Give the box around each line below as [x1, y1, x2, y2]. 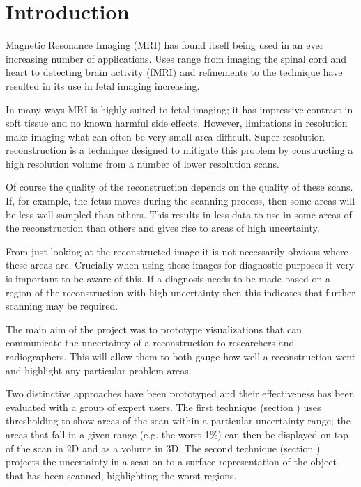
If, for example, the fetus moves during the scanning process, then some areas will [6, 193, 355, 208]
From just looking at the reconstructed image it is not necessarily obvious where [6, 243, 348, 258]
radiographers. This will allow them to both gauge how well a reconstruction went [6, 349, 356, 363]
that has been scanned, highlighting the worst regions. [6, 468, 237, 482]
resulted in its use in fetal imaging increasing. [6, 78, 200, 93]
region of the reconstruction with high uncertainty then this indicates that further [6, 285, 355, 299]
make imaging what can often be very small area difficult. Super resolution [6, 129, 325, 143]
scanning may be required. [6, 298, 118, 313]
